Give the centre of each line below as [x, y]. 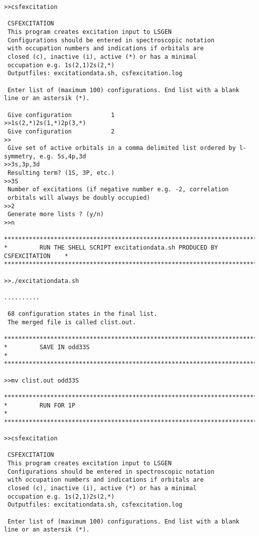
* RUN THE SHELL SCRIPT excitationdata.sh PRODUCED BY [111, 248]
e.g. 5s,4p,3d [63, 156]
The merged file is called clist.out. [72, 322]
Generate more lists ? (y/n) [56, 214]
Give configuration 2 [61, 131]
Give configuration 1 [61, 115]
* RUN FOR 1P [40, 405]
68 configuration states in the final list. [82, 314]
